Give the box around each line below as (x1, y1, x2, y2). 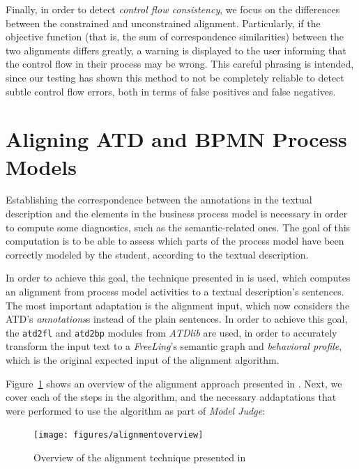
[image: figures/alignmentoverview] (33, 430, 204, 440)
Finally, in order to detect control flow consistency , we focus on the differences (6, 2, 340, 16)
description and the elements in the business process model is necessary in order (6, 206, 348, 221)
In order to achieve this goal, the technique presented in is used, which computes (6, 270, 351, 285)
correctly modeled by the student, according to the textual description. (6, 247, 309, 261)
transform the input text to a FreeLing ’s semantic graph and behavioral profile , (6, 339, 342, 353)
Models (6, 152, 77, 180)
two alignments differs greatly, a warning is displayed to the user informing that (6, 43, 346, 57)
